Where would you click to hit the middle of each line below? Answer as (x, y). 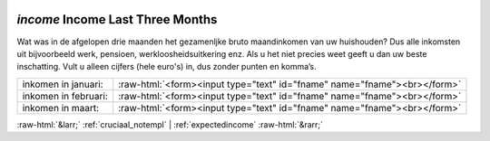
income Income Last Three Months (117, 19)
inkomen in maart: (61, 108)
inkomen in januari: (63, 84)
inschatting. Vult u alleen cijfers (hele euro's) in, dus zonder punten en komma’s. (167, 67)
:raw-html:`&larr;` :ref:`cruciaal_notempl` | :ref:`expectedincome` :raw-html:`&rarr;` (170, 124)
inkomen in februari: (65, 96)
